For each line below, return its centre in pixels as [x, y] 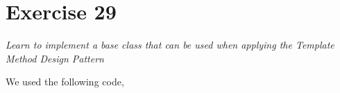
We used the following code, [65, 82]
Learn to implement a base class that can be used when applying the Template [170, 45]
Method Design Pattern [55, 58]
